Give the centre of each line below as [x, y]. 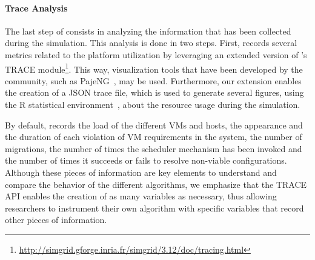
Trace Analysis [36, 8]
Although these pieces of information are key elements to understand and [141, 172]
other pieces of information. [56, 220]
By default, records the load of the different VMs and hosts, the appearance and [154, 125]
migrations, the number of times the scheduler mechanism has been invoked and [154, 148]
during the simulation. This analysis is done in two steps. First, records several [151, 43]
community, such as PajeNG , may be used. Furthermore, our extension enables [153, 80]
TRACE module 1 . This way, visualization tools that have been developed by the [154, 68]
